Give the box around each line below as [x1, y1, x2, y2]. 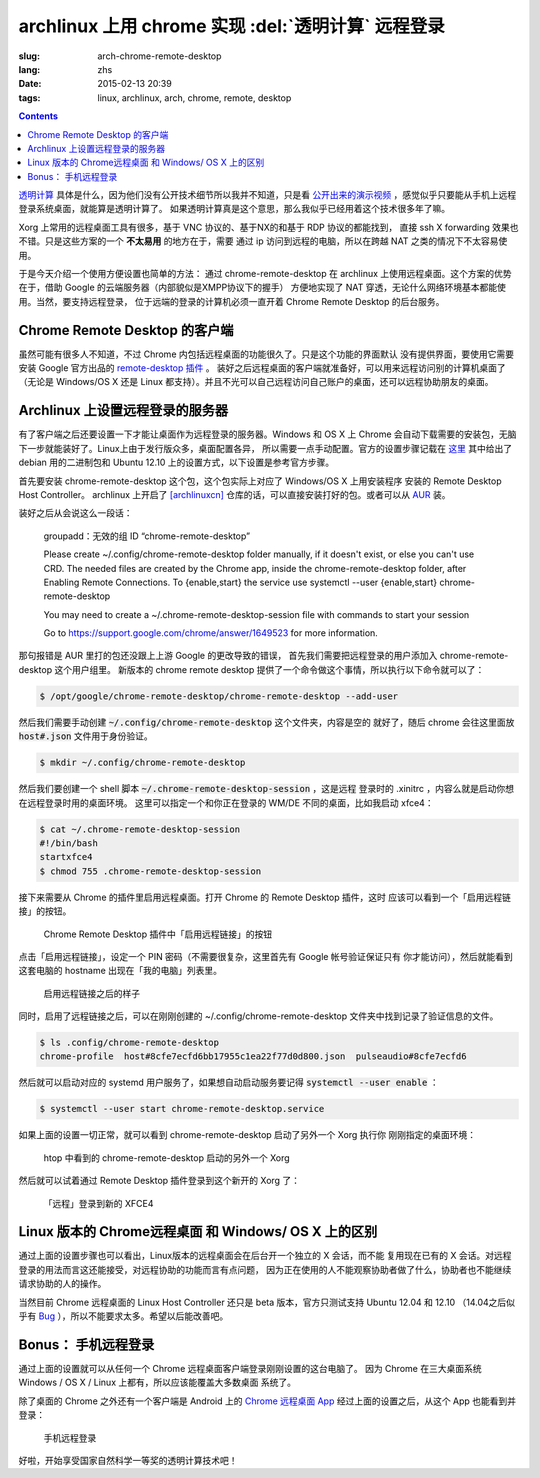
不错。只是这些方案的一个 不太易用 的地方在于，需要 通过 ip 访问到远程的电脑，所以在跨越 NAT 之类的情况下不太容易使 [18, 235, 508, 247]
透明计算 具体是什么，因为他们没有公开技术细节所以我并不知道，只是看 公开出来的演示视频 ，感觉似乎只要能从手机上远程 [18, 189, 517, 201]
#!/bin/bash [39, 837, 99, 849]
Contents [18, 110, 59, 122]
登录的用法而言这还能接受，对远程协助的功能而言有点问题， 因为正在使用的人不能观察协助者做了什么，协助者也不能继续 [18, 1263, 512, 1275]
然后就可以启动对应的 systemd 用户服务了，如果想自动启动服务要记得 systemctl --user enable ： [18, 1076, 439, 1089]
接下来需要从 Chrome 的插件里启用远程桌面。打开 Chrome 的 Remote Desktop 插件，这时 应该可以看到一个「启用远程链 [18, 891, 512, 903]
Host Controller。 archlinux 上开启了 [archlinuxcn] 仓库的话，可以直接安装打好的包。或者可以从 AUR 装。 [18, 488, 451, 500]
